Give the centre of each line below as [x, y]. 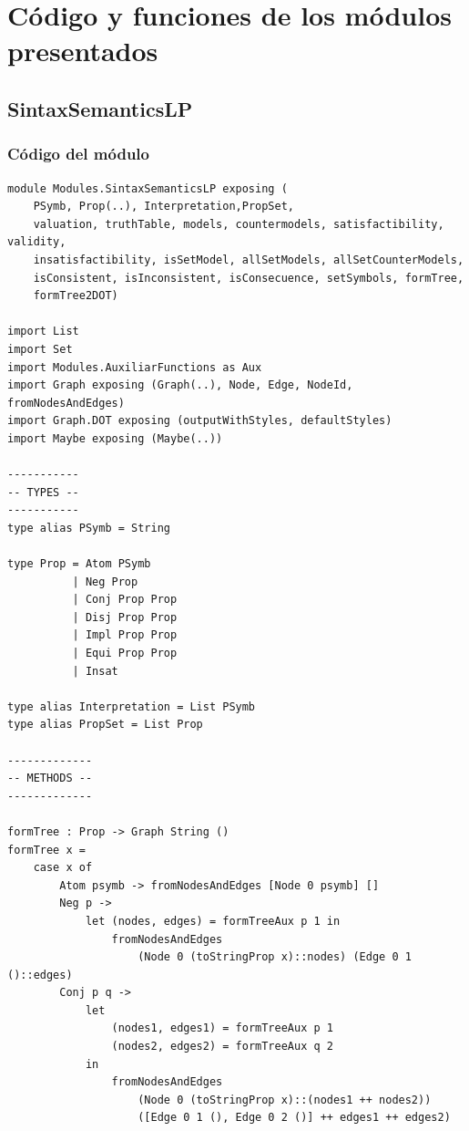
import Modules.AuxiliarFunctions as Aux [135, 367]
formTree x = [46, 850]
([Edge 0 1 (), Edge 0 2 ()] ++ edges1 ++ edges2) [294, 1118]
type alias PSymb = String [89, 528]
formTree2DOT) [76, 296]
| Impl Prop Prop [125, 635]
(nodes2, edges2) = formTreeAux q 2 [222, 1047]
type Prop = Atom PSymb [79, 564]
